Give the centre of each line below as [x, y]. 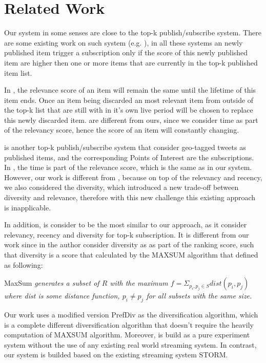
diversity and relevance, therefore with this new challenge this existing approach [130, 197]
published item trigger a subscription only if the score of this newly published [126, 52]
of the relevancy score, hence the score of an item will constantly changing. [122, 130]
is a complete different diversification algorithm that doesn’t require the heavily [129, 324]
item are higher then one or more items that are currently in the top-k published [131, 62]
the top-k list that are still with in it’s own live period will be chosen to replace [129, 110]
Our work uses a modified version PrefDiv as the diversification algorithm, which [131, 314]
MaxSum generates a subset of [52, 283]
